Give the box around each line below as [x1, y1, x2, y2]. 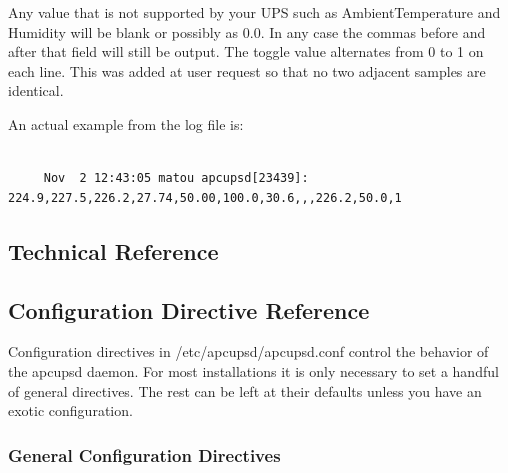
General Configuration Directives [8, 442, 281, 467]
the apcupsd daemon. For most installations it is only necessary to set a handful [8, 360, 499, 381]
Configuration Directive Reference [8, 294, 370, 325]
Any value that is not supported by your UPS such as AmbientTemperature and [8, 2, 501, 22]
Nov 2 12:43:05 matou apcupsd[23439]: [43, 171, 309, 186]
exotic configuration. [8, 400, 133, 421]
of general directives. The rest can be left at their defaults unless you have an [8, 380, 482, 401]
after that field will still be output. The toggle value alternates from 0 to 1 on [8, 41, 484, 62]
